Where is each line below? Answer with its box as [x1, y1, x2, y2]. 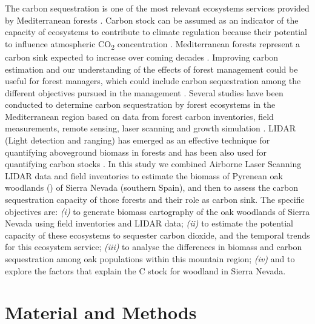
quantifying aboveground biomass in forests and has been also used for [5, 145, 267, 158]
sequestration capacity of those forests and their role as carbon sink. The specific [5, 193, 305, 206]
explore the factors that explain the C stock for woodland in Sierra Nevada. [5, 264, 286, 277]
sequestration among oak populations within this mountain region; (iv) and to [5, 253, 295, 265]
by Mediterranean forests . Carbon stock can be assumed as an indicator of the [5, 13, 299, 26]
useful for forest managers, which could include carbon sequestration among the [5, 74, 301, 87]
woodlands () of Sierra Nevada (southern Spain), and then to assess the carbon [5, 181, 299, 194]
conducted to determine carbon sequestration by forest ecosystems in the [5, 98, 276, 111]
